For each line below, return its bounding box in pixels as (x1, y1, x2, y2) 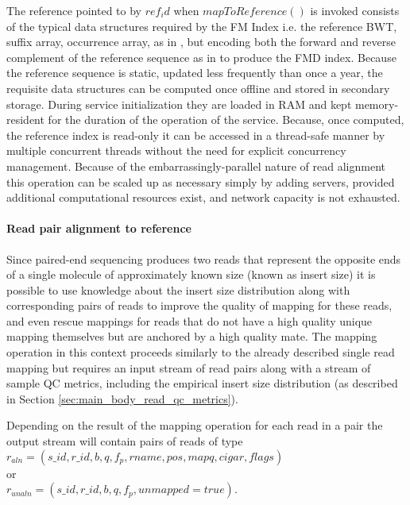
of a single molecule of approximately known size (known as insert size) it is (6, 266, 376, 283)
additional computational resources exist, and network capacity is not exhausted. (6, 189, 400, 206)
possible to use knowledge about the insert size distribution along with (6, 281, 350, 298)
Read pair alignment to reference (6, 220, 191, 237)
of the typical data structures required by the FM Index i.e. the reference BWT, (6, 17, 397, 34)
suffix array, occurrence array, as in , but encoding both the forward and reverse (6, 33, 396, 50)
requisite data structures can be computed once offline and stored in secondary (6, 79, 390, 96)
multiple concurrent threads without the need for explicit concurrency (6, 142, 346, 159)
